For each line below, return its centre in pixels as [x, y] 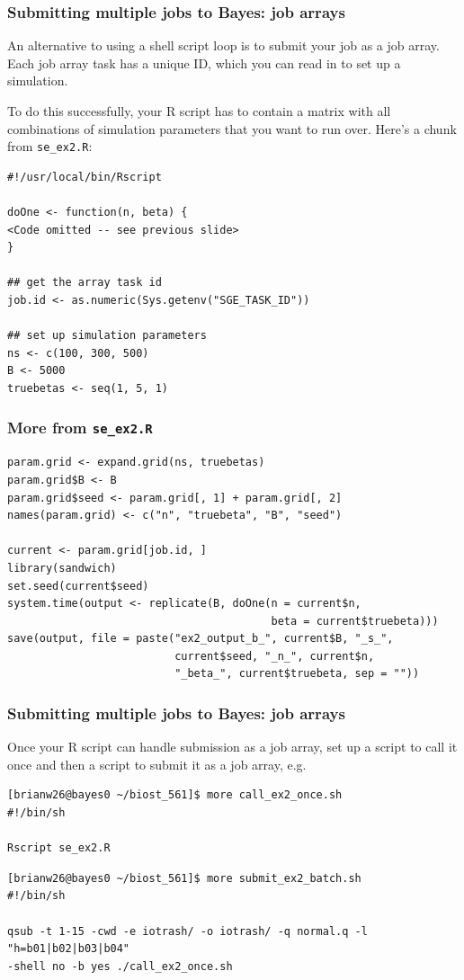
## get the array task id [85, 283]
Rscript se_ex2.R [59, 848]
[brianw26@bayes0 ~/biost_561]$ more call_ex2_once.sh [175, 795]
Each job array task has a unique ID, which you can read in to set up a [204, 62]
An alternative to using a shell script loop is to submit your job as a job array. [223, 45]
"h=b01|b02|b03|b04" [69, 949]
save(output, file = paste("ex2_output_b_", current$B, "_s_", [201, 639]
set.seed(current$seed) [78, 586]
